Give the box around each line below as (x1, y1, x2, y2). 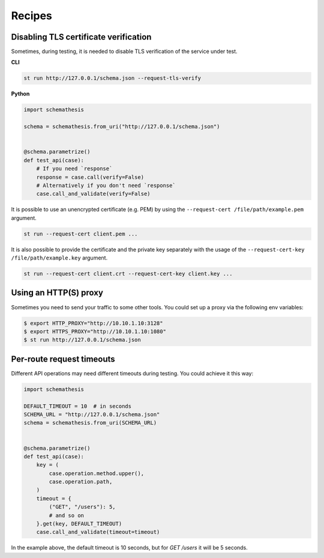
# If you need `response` (36, 165, 113, 172)
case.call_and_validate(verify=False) (36, 190, 151, 198)
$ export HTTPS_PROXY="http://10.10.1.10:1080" (23, 328, 166, 335)
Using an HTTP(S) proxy (11, 288, 103, 298)
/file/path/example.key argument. (11, 254, 108, 261)
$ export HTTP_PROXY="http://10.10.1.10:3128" (23, 320, 163, 327)
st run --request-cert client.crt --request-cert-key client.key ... (23, 270, 233, 277)
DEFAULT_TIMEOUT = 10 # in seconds (23, 402, 132, 410)
